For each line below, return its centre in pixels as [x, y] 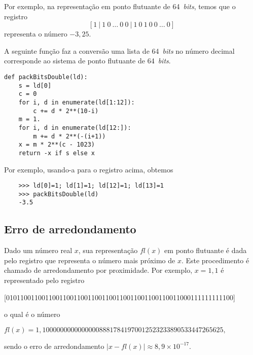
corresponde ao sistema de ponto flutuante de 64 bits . [87, 61]
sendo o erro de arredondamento [54, 346]
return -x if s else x [57, 153]
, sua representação [108, 250]
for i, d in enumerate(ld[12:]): [75, 128]
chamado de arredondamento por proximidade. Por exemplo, [98, 270]
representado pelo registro [44, 280]
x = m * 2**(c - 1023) [57, 145]
